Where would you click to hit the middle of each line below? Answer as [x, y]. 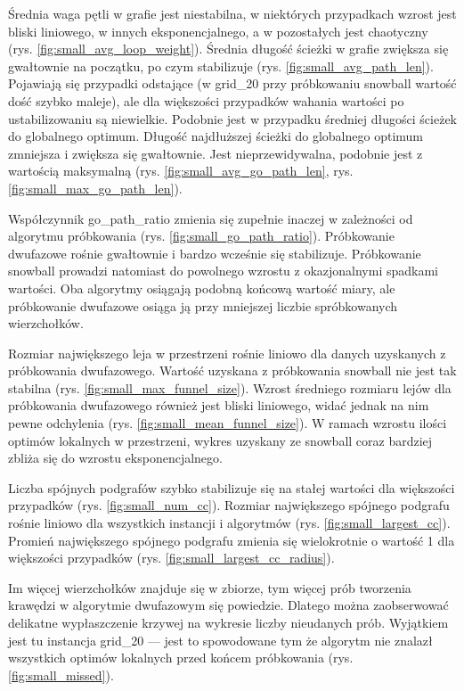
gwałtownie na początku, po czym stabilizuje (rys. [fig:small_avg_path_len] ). [221, 66]
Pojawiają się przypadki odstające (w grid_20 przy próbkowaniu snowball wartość [232, 83]
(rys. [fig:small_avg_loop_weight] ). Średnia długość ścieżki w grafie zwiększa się [228, 49]
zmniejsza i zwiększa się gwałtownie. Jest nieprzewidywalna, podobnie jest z [216, 153]
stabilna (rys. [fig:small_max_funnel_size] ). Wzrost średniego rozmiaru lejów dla [230, 387]
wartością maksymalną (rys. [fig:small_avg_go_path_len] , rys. [181, 171]
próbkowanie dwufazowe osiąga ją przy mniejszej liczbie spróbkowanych [203, 305]
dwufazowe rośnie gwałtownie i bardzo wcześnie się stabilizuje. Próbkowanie [215, 253]
